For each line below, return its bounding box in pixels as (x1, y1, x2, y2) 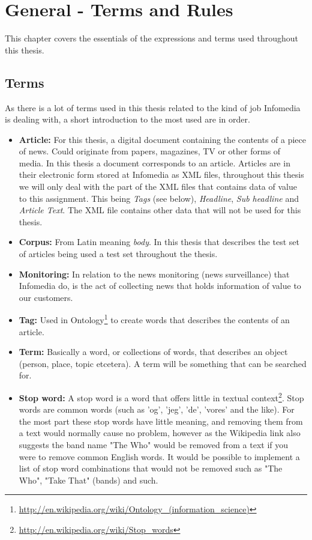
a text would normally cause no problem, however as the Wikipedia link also (19, 426, 301, 439)
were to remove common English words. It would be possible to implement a (19, 450, 300, 463)
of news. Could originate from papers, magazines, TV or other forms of (19, 145, 281, 157)
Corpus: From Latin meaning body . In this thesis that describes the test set (19, 235, 299, 248)
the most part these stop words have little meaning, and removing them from (19, 414, 303, 427)
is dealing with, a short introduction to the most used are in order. (5, 113, 250, 126)
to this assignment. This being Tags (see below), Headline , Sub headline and (19, 192, 299, 204)
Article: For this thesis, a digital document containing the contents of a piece (19, 133, 306, 145)
